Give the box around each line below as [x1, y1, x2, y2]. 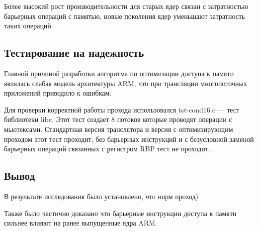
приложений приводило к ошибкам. [4, 88, 112, 98]
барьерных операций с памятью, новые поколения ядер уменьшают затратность [4, 10, 245, 21]
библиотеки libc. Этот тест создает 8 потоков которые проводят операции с [4, 114, 232, 124]
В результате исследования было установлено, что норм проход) [4, 191, 199, 201]
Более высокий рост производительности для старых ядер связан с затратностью [4, 1, 249, 11]
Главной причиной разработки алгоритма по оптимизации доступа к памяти [4, 68, 234, 78]
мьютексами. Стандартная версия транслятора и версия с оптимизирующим [4, 123, 233, 134]
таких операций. [4, 20, 53, 31]
